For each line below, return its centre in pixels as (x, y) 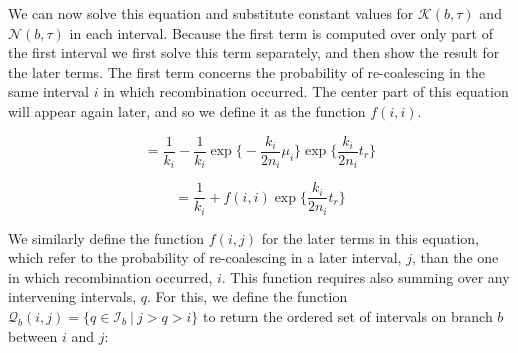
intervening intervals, (72, 296)
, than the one (455, 257)
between (33, 335)
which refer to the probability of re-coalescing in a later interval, (205, 257)
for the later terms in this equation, (370, 237)
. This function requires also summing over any (365, 276)
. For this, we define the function (247, 296)
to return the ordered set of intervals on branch (347, 315)
